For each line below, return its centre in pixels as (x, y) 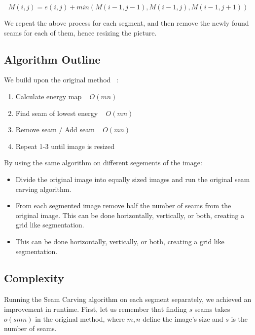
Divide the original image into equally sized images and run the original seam (133, 179)
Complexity (34, 278)
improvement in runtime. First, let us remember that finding (95, 309)
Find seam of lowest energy (57, 113)
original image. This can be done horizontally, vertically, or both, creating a (130, 215)
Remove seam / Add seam (55, 130)
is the (239, 318)
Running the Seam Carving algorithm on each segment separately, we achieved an (128, 299)
